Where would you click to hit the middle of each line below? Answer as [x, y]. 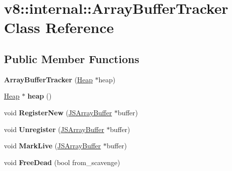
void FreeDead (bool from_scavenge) [62, 162]
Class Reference [59, 27]
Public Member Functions [72, 58]
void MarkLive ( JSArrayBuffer [53, 146]
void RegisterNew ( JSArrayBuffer [58, 112]
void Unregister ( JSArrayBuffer [54, 129]
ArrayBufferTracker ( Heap [48, 79]
